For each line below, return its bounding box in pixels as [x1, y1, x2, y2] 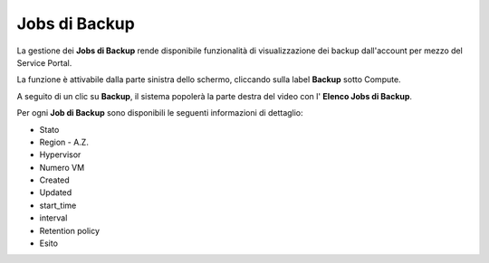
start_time [39, 200, 77, 211]
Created [39, 174, 70, 185]
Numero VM [39, 162, 85, 173]
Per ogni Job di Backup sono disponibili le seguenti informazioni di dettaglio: [16, 108, 303, 118]
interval [39, 212, 68, 223]
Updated [39, 187, 72, 198]
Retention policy [39, 225, 100, 236]
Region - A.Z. [39, 136, 90, 147]
